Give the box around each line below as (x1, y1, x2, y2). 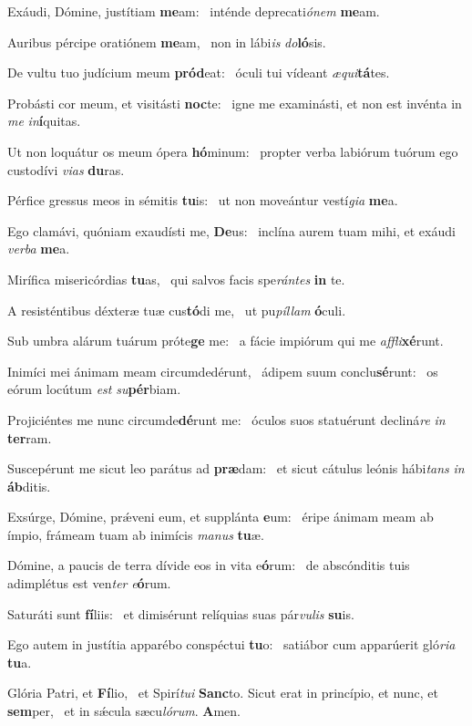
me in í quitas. (7, 111, 81, 130)
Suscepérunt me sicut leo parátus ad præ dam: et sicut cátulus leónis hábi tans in (7, 459, 465, 478)
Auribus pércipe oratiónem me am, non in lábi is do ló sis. (7, 32, 326, 51)
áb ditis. (7, 476, 51, 495)
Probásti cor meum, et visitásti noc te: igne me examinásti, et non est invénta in (7, 93, 462, 112)
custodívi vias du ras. (7, 160, 125, 179)
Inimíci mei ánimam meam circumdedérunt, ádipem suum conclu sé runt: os (7, 361, 438, 380)
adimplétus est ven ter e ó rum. (7, 574, 171, 593)
